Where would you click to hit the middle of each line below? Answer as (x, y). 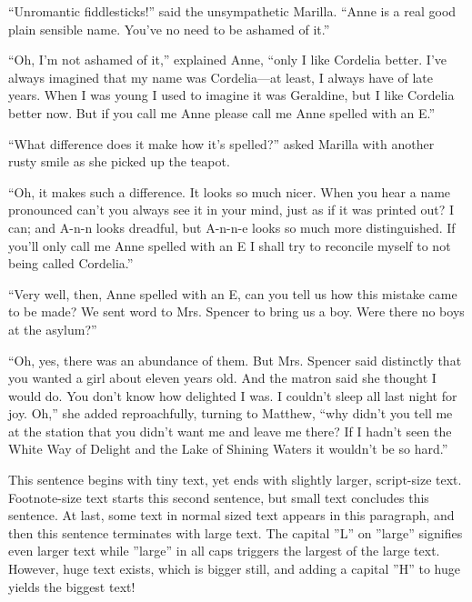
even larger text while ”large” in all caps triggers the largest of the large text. (224, 551)
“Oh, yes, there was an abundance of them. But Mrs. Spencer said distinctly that (235, 360)
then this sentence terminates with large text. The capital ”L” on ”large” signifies (236, 532)
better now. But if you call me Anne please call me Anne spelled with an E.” (222, 112)
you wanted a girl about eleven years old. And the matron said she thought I (222, 378)
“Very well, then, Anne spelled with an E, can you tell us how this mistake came (233, 293)
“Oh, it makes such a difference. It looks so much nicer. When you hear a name (230, 191)
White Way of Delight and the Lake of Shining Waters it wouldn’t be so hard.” (228, 449)
